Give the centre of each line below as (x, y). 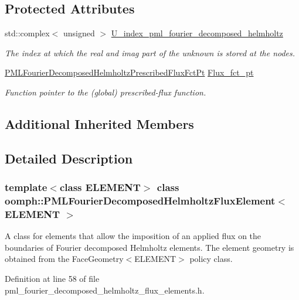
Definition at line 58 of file (52, 278)
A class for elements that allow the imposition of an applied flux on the (133, 236)
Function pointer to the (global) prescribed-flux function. (106, 92)
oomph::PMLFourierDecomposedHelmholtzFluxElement (140, 200)
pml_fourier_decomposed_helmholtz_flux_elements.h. (105, 290)
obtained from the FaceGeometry (64, 259)
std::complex (27, 33)
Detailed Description (69, 158)
